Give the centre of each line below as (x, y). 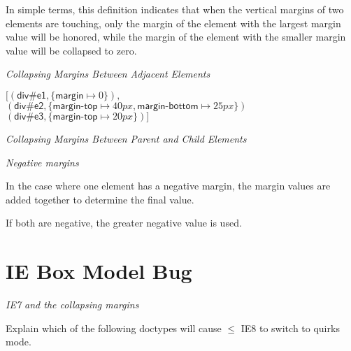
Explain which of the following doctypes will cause (114, 328)
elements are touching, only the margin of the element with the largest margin (173, 23)
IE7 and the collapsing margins (72, 305)
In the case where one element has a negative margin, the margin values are (168, 186)
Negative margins (42, 162)
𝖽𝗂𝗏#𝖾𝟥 (29, 116)
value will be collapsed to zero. (71, 50)
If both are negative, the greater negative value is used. (124, 223)
